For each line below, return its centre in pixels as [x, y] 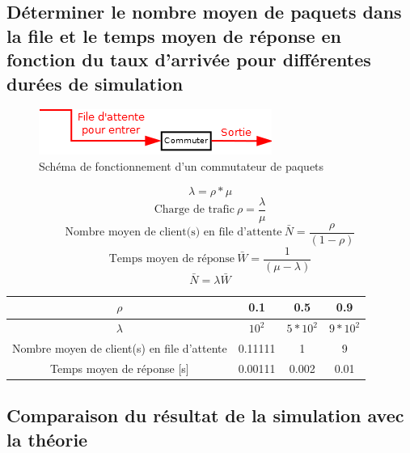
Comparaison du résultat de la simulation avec [205, 415]
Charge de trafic [194, 210]
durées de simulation [95, 83]
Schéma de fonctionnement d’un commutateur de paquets [182, 165]
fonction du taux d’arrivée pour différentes [189, 59]
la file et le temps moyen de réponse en [174, 35]
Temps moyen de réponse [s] [119, 368]
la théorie [47, 439]
